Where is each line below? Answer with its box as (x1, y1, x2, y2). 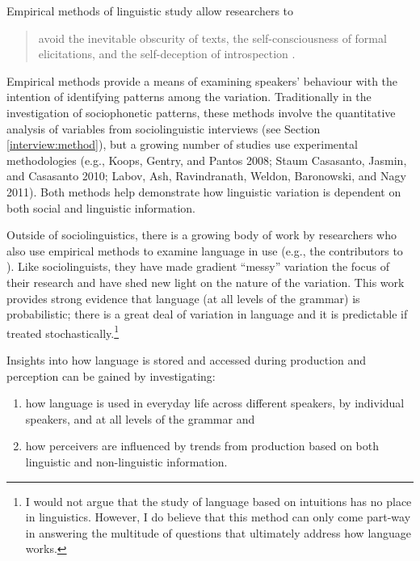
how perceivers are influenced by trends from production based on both (25, 437, 380, 454)
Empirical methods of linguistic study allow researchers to (6, 2, 294, 19)
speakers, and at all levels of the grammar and (25, 410, 255, 427)
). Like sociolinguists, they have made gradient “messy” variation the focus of (6, 258, 389, 275)
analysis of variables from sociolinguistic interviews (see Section (6, 120, 321, 137)
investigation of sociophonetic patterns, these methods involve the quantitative (6, 103, 396, 120)
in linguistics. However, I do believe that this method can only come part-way (25, 508, 411, 525)
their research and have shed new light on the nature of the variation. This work (6, 273, 405, 290)
